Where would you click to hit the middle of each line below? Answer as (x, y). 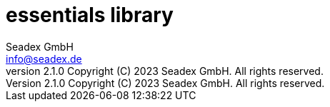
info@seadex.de (44, 58)
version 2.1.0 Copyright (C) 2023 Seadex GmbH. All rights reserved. (165, 71)
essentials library (90, 15)
